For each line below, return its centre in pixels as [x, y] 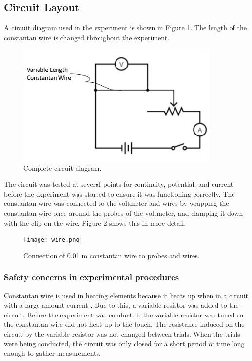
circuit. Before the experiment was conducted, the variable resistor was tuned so [124, 314]
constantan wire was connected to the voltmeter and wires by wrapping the [116, 203]
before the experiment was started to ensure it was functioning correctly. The [119, 193]
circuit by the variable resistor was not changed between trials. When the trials [122, 334]
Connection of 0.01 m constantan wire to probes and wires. [112, 255]
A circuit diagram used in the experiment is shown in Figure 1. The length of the [125, 28]
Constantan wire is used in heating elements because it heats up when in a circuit [126, 295]
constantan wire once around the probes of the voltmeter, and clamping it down [124, 213]
